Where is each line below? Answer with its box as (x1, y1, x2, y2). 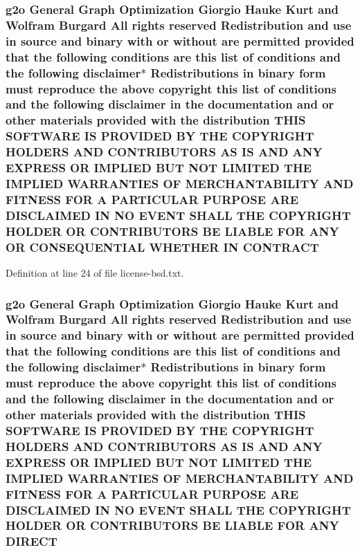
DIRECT (6, 533, 57, 550)
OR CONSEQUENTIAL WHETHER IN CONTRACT (6, 238, 319, 255)
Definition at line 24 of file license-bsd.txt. (6, 266, 184, 280)
